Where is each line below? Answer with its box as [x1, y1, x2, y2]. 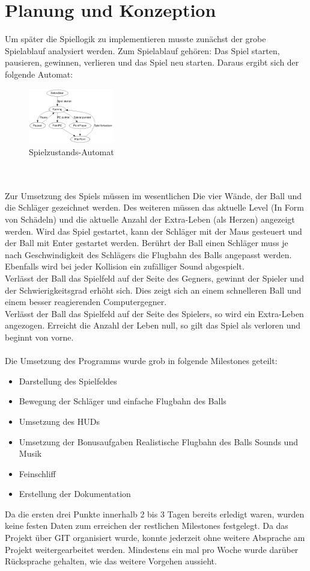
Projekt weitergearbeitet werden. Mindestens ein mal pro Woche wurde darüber [5, 543, 299, 555]
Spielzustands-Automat [29, 146, 114, 158]
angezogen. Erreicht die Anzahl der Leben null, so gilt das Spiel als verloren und [5, 319, 300, 332]
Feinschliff [19, 467, 56, 480]
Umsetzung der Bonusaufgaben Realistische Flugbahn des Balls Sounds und [19, 435, 298, 448]
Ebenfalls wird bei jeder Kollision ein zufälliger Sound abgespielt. [5, 260, 245, 273]
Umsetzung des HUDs [19, 415, 100, 427]
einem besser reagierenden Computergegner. [5, 295, 167, 308]
